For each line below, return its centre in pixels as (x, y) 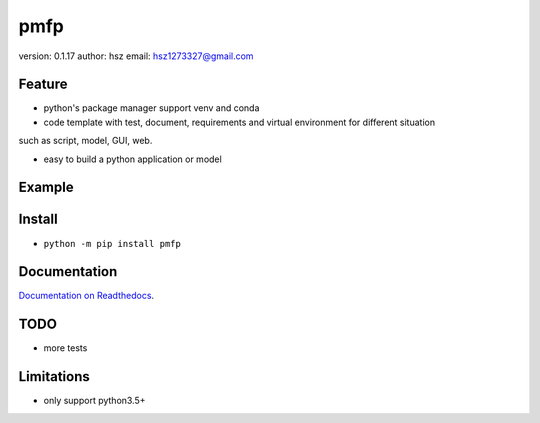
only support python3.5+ (94, 401)
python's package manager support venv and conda (151, 108)
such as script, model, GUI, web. (85, 141)
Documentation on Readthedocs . (86, 296)
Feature (43, 84)
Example (46, 187)
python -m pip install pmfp (112, 243)
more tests (65, 348)
